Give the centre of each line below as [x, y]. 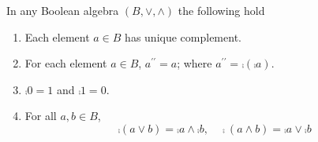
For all [41, 116]
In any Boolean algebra [63, 10]
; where [195, 63]
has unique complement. [183, 36]
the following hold [221, 10]
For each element [66, 63]
